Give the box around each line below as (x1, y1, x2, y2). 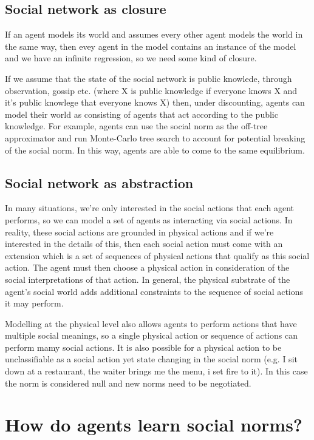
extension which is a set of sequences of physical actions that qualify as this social (5, 249, 310, 262)
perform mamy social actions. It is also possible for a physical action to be (5, 340, 282, 353)
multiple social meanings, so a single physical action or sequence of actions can (5, 329, 298, 342)
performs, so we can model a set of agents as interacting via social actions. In (5, 213, 293, 226)
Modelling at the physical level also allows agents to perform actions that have (5, 317, 297, 330)
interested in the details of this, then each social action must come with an (5, 237, 283, 250)
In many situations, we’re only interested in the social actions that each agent (5, 201, 295, 214)
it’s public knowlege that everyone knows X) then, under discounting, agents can (5, 96, 305, 109)
